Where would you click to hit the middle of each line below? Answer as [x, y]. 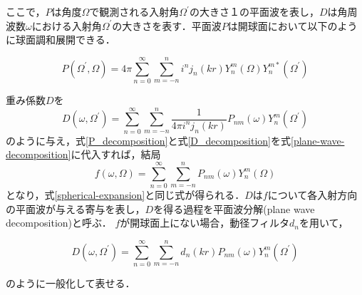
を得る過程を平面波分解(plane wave [234, 208]
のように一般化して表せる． [71, 283]
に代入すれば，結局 [116, 154]
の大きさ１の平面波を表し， [254, 11]
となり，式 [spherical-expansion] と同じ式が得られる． [125, 194]
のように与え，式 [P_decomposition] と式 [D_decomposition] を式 [148, 140]
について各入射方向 [312, 194]
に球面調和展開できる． [61, 40]
